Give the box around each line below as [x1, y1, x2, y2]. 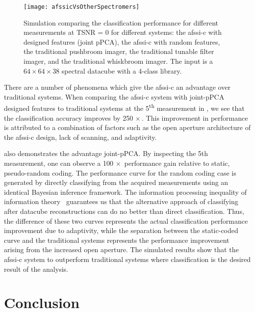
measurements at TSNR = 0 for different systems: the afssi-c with [24, 27, 222, 37]
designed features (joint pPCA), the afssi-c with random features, [24, 36, 220, 47]
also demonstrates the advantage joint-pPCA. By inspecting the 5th [4, 148, 208, 158]
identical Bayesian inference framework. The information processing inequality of [4, 186, 247, 197]
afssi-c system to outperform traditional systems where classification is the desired [4, 254, 251, 264]
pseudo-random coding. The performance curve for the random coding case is [4, 167, 236, 178]
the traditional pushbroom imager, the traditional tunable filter [24, 46, 214, 56]
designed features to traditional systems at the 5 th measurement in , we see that [4, 102, 245, 113]
